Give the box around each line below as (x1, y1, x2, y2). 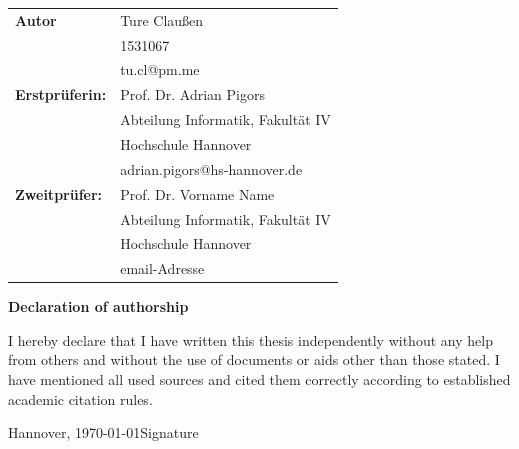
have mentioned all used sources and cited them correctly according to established (8, 369, 511, 390)
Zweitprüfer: (15, 183, 103, 204)
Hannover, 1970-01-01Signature (8, 422, 199, 443)
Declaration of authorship (8, 296, 189, 317)
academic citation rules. (8, 388, 153, 409)
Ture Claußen (120, 9, 204, 30)
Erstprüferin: (15, 84, 107, 105)
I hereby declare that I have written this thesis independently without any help (8, 329, 493, 350)
